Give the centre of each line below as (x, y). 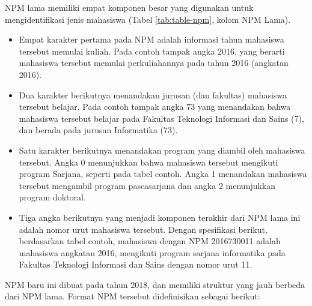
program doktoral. (52, 197)
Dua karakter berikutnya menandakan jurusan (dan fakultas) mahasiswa (153, 94)
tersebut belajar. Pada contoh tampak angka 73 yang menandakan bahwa (155, 106)
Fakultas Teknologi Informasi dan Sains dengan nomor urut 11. (136, 264)
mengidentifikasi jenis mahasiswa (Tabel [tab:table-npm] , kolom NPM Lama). (148, 19)
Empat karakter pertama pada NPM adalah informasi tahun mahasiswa (151, 39)
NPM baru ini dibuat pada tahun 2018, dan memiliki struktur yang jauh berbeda (155, 284)
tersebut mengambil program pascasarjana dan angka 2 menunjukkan (147, 185)
